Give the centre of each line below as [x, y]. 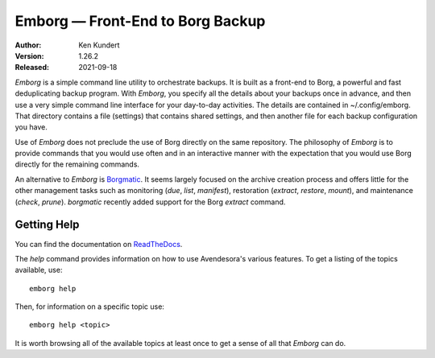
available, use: [39, 270]
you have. [31, 127]
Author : [28, 45]
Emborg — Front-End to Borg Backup [140, 21]
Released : [32, 68]
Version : [29, 56]
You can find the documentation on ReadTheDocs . [99, 244]
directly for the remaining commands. [77, 164]
